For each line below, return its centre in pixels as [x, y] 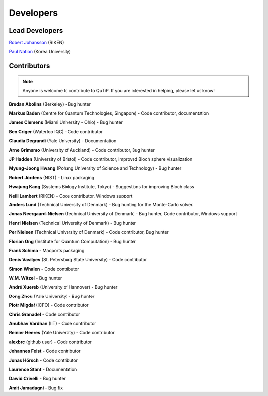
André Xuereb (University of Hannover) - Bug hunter [63, 287]
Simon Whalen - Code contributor [44, 269]
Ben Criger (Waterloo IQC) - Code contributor [56, 131]
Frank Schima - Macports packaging [47, 250]
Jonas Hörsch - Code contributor [43, 360]
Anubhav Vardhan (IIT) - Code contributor [53, 324]
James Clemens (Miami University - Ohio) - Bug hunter [66, 122]
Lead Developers [36, 31]
